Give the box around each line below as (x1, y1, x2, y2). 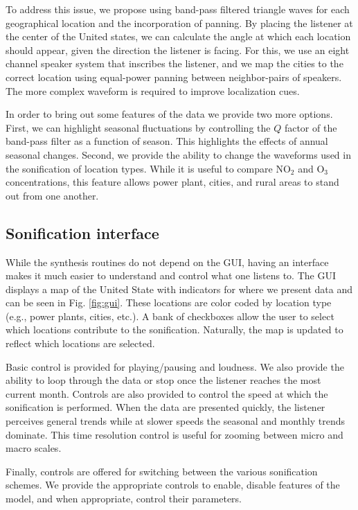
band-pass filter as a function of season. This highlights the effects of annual (6, 134, 328, 148)
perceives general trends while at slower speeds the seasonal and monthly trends (6, 414, 345, 428)
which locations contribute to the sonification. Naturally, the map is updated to (6, 322, 343, 337)
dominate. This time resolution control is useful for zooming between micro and (6, 427, 343, 441)
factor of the (284, 120, 337, 134)
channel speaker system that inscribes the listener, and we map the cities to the (6, 56, 343, 71)
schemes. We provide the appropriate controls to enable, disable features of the (6, 477, 340, 492)
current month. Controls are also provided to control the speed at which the (6, 386, 328, 401)
